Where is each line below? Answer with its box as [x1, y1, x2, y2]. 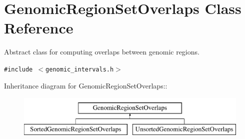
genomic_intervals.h [45, 65, 114, 73]
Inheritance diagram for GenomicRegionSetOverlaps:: [4, 80, 167, 90]
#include [4, 65, 33, 73]
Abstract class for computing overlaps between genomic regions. [4, 46, 199, 57]
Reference [4, 17, 73, 38]
